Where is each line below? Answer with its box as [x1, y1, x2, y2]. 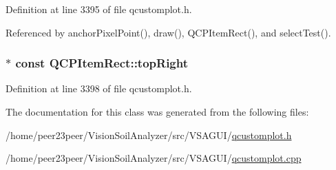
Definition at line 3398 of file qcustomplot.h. [6, 81, 192, 96]
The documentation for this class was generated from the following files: [6, 105, 309, 118]
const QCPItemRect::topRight [15, 54, 189, 72]
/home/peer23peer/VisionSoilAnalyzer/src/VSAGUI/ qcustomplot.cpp [6, 151, 302, 165]
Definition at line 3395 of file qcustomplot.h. [6, 2, 192, 16]
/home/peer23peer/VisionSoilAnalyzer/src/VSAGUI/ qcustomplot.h [6, 127, 292, 142]
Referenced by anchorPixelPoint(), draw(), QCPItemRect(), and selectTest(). [6, 25, 331, 39]
